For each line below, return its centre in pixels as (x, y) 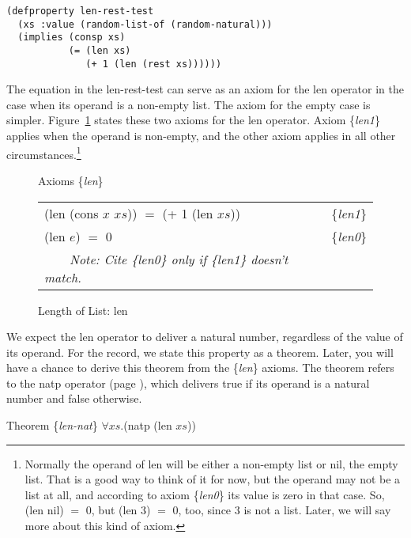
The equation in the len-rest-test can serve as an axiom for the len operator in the (205, 89)
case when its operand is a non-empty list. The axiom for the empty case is (189, 104)
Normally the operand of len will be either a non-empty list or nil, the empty (211, 463)
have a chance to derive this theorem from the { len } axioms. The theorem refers (200, 368)
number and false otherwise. (74, 398)
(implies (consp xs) (72, 38)
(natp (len (148, 425)
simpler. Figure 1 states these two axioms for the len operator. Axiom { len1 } (194, 120)
